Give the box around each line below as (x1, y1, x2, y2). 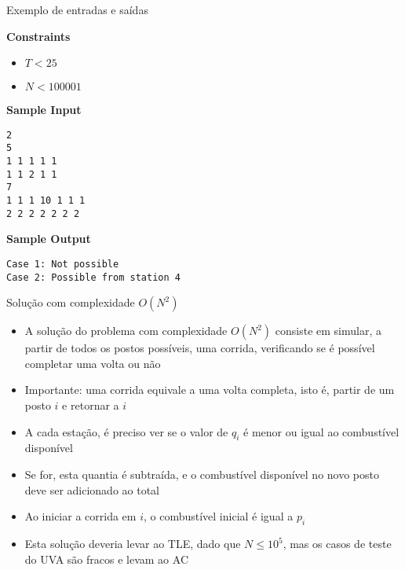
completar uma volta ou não (24, 355, 161, 371)
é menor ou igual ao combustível (243, 423, 400, 439)
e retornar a (62, 397, 119, 414)
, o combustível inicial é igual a (143, 508, 294, 524)
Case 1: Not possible (6, 258, 119, 270)
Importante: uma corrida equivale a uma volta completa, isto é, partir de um (24, 381, 395, 398)
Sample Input (6, 101, 82, 118)
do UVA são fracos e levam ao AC (24, 550, 188, 567)
